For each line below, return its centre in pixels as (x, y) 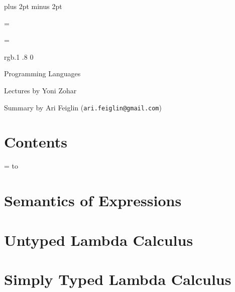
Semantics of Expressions (93, 200)
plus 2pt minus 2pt (33, 6)
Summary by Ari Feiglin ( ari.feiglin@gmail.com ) (83, 107)
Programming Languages (42, 74)
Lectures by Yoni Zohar (40, 90)
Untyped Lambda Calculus (99, 240)
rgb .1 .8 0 (19, 56)
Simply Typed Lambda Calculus (118, 279)
